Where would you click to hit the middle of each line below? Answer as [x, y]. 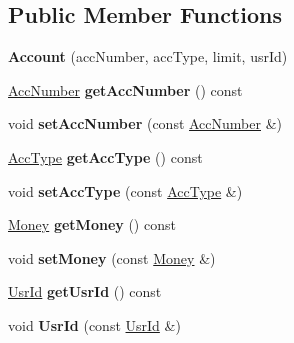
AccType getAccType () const [105, 156]
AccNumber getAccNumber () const [125, 89]
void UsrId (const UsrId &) [94, 324]
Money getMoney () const [92, 224]
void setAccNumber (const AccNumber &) [145, 123]
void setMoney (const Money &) [112, 257]
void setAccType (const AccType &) [125, 190]
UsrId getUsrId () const [85, 291]
